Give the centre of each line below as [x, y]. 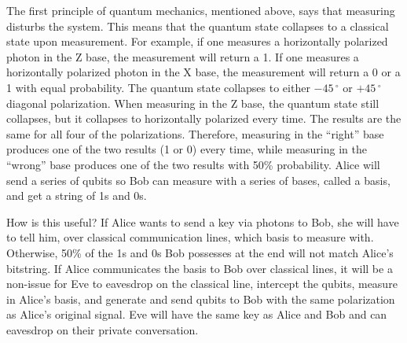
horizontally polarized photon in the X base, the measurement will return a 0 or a [203, 72]
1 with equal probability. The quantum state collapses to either [158, 87]
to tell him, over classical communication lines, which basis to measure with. [190, 237]
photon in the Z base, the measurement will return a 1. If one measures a [183, 56]
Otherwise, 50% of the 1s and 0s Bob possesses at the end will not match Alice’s [200, 252]
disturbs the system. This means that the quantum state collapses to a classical [198, 26]
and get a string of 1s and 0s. [77, 195]
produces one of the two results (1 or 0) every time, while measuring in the [187, 149]
